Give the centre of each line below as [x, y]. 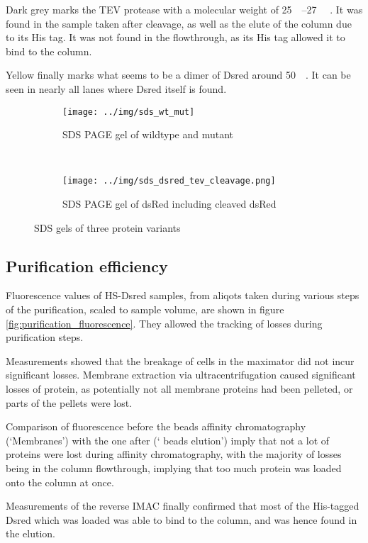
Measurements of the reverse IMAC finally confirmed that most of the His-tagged [183, 506]
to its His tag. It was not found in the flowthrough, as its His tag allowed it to [175, 37]
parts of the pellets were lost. [69, 402]
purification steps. [45, 337]
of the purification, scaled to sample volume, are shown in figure [145, 309]
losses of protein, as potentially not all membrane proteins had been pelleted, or [179, 389]
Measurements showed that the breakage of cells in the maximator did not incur [180, 360]
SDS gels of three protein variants [107, 227]
